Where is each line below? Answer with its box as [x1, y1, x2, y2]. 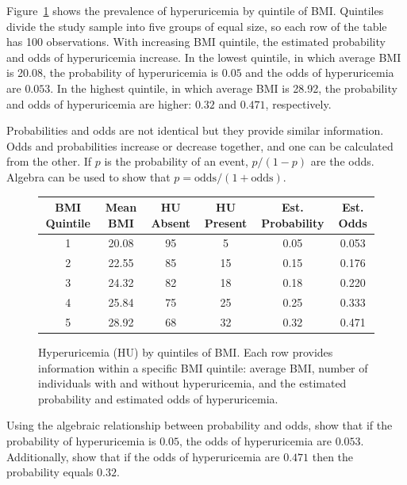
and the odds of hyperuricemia [245, 64, 394, 81]
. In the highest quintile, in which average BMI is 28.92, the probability [50, 79, 397, 96]
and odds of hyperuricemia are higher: [6, 95, 192, 112]
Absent [151, 214, 191, 231]
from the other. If [6, 153, 92, 170]
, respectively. [265, 95, 332, 112]
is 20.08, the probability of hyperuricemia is [6, 64, 219, 81]
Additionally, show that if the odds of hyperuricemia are [6, 448, 280, 464]
